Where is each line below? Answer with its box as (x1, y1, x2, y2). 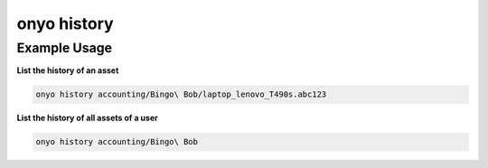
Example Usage (16, 40, 113, 56)
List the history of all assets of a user (16, 113, 158, 124)
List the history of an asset (16, 65, 119, 76)
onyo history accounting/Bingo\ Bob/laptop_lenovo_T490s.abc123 (35, 89, 327, 99)
